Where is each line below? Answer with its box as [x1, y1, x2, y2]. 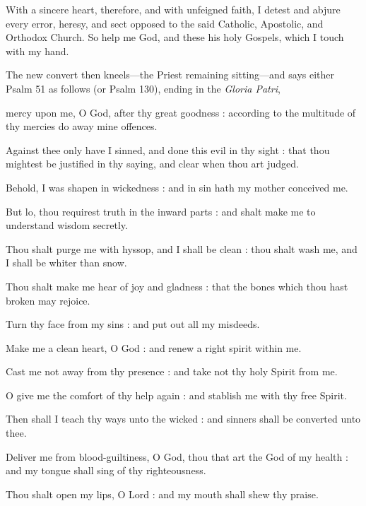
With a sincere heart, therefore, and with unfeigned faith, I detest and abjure [6, 2, 341, 16]
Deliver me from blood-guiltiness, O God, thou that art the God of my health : [6, 449, 348, 464]
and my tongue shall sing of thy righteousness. [6, 463, 206, 478]
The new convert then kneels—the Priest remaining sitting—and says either [6, 67, 335, 82]
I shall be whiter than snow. [6, 255, 127, 270]
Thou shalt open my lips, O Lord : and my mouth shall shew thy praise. [6, 486, 319, 501]
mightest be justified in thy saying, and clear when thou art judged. [6, 156, 299, 171]
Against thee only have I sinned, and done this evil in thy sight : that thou [6, 142, 330, 157]
